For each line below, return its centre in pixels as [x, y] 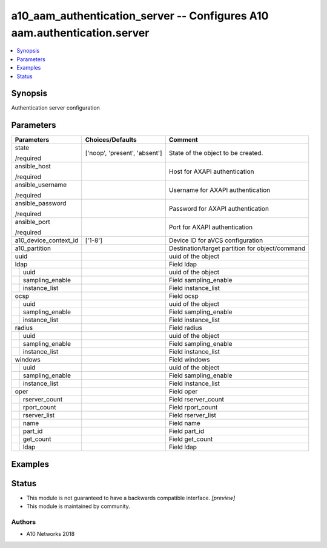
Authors [24, 522]
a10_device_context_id [47, 240]
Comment [183, 140]
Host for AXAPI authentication [211, 171]
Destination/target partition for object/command [237, 248]
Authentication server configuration [55, 108]
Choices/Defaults [111, 140]
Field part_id [187, 431]
